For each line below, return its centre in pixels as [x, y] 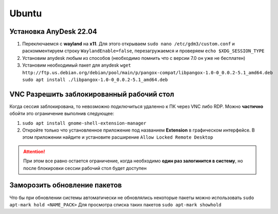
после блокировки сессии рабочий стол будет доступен [85, 168]
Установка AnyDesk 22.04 [53, 31]
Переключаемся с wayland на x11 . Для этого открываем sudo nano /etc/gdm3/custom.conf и [129, 44]
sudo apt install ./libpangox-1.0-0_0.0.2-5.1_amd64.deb [95, 80]
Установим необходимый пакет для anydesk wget [77, 65]
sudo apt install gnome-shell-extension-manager [84, 123]
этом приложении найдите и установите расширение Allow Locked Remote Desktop [118, 137]
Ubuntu [26, 13]
